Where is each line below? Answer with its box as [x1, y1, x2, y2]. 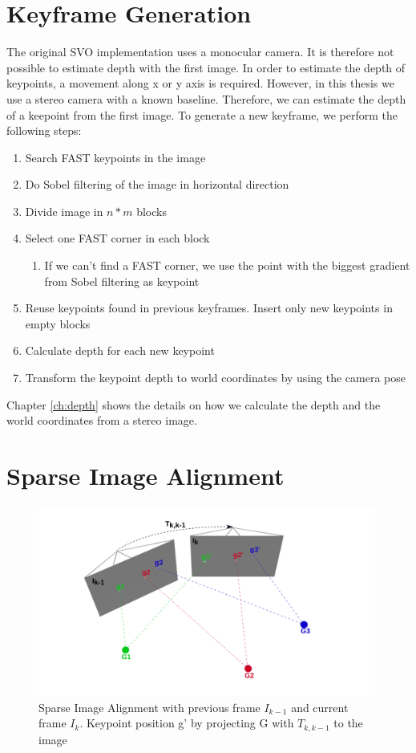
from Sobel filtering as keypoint [44, 272, 200, 289]
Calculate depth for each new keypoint [25, 342, 215, 359]
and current [291, 698, 349, 715]
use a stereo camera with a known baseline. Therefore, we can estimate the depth [6, 90, 406, 107]
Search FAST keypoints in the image [25, 149, 206, 165]
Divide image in [25, 202, 103, 219]
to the [333, 714, 363, 731]
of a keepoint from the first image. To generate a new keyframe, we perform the [6, 106, 398, 123]
